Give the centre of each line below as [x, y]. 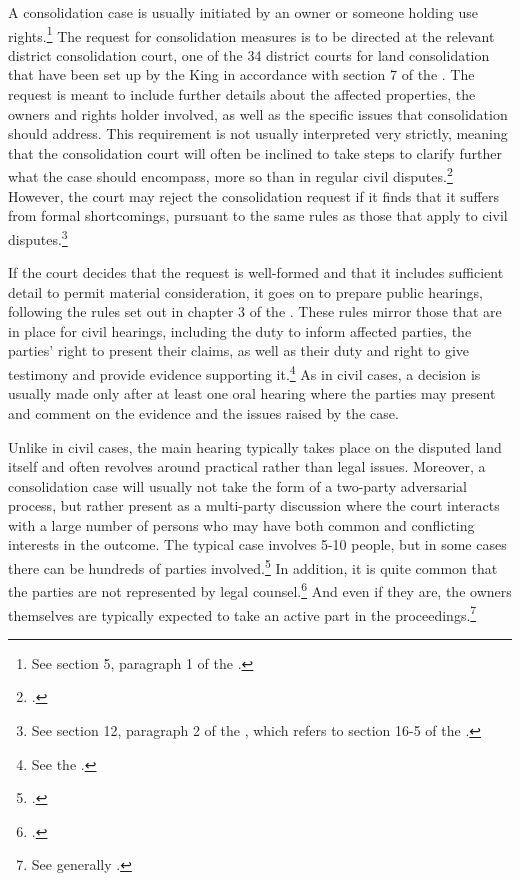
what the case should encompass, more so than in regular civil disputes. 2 [230, 175]
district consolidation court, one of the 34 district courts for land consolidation [249, 54]
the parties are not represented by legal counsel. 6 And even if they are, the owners [260, 589]
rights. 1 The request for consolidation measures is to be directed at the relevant [251, 34]
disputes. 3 [38, 237]
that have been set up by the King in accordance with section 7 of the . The [241, 74]
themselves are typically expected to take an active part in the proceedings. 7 [242, 613]
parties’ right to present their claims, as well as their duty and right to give [239, 350]
